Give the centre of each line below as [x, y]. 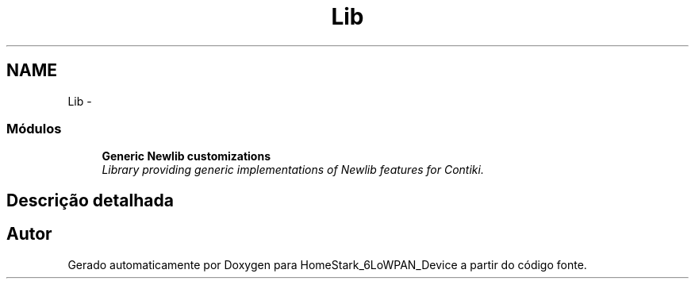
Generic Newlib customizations [186, 156]
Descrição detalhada [90, 200]
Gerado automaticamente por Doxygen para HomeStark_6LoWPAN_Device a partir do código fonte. [327, 264]
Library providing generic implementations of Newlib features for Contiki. [293, 170]
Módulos [34, 128]
